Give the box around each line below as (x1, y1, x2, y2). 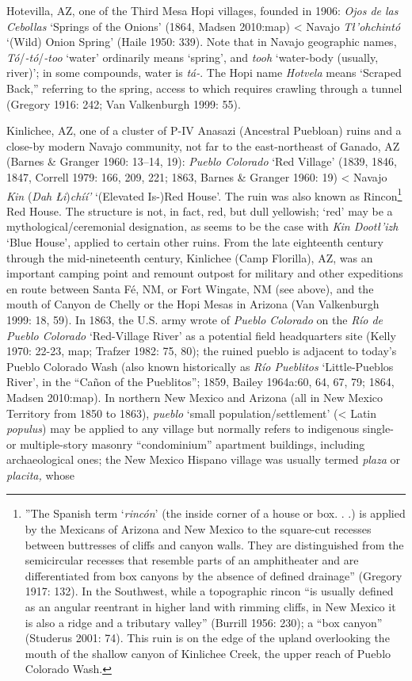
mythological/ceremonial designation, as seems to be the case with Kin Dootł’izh (6, 218, 399, 235)
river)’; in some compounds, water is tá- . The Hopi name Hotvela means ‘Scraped (6, 64, 402, 81)
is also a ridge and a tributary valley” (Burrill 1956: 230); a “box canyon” (25, 614, 383, 630)
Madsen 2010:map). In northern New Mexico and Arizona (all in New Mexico (6, 388, 383, 405)
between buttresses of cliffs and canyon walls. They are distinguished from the (25, 536, 404, 553)
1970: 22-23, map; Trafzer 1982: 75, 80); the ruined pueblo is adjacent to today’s (6, 342, 397, 359)
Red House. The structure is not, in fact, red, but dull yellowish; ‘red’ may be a (6, 202, 393, 219)
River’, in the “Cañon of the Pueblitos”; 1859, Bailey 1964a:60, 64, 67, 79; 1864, (6, 373, 395, 390)
